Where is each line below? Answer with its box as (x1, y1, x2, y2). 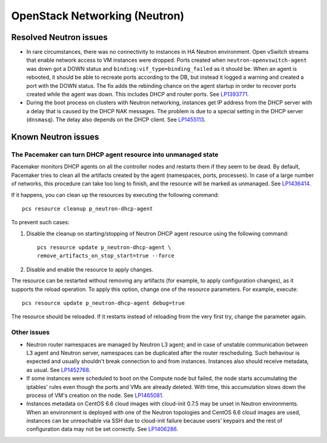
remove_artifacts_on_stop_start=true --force (37, 252, 175, 259)
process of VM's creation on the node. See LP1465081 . (26, 391, 164, 399)
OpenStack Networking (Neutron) (11, 9, 185, 22)
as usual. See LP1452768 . (26, 366, 91, 373)
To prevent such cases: (11, 219, 70, 226)
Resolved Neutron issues (11, 32, 108, 42)
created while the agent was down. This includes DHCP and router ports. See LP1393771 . (26, 91, 249, 98)
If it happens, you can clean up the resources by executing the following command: (11, 191, 219, 198)
